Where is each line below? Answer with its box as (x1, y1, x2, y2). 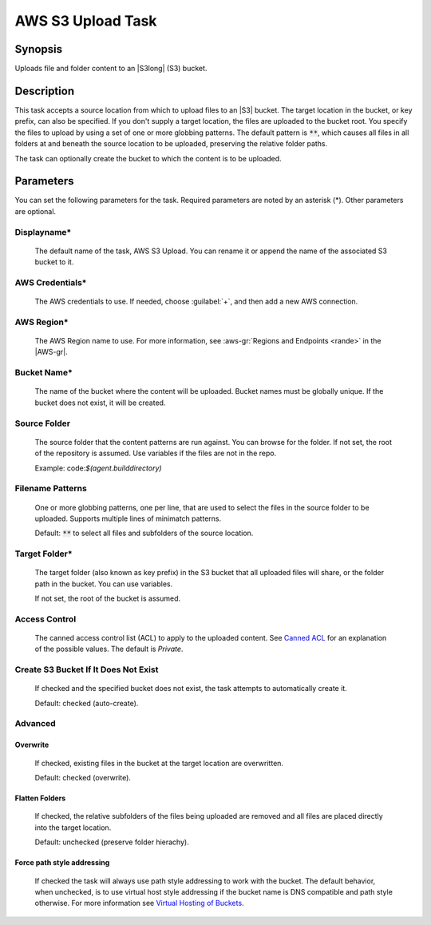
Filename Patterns (14, 483, 87, 494)
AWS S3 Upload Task (14, 12, 157, 30)
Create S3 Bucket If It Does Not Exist (14, 664, 159, 675)
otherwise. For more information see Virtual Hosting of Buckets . (34, 899, 244, 908)
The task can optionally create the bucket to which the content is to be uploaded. (14, 153, 283, 163)
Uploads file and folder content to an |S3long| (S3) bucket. (14, 64, 208, 73)
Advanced (14, 718, 56, 729)
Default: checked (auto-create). (34, 698, 139, 708)
